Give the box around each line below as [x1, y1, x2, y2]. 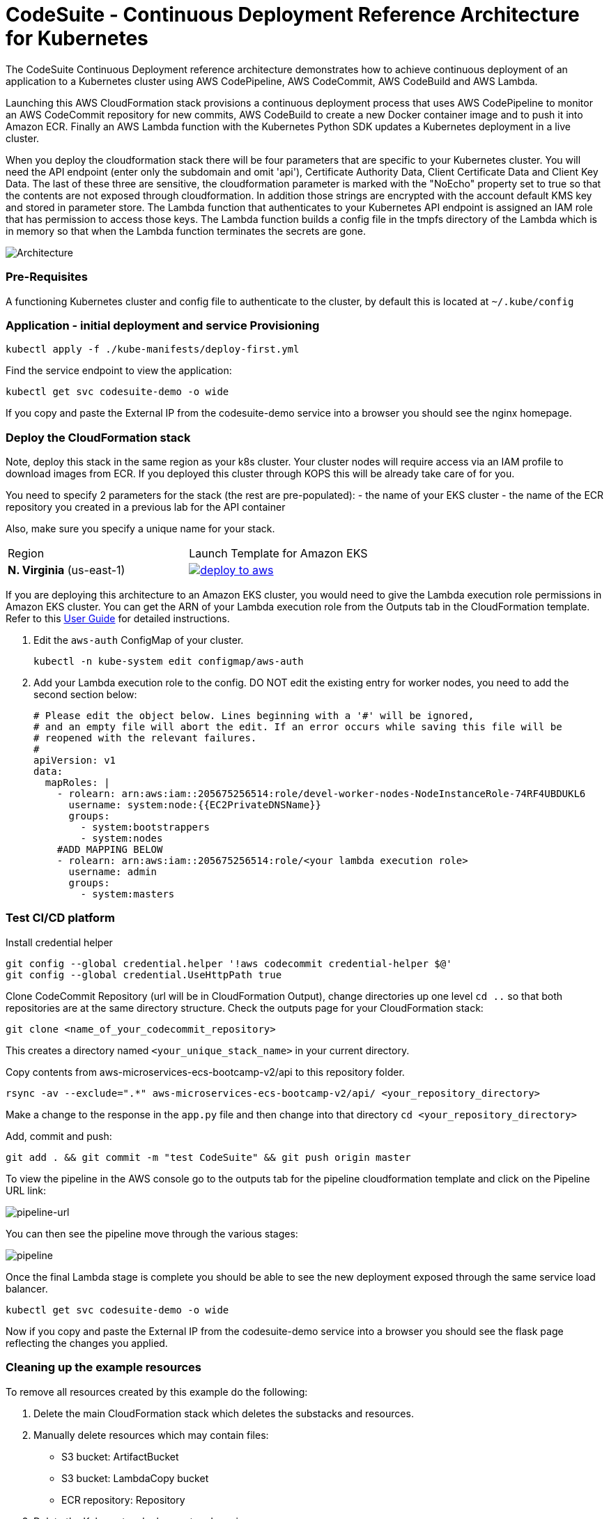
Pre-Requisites [6, 270, 88, 284]
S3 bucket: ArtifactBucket [61, 1450, 179, 1463]
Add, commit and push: [6, 1129, 112, 1142]
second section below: [33, 688, 137, 700]
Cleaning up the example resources [6, 1360, 202, 1375]
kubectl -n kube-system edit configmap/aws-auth [33, 656, 304, 667]
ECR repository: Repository [61, 1493, 185, 1506]
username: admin [68, 866, 157, 877]
